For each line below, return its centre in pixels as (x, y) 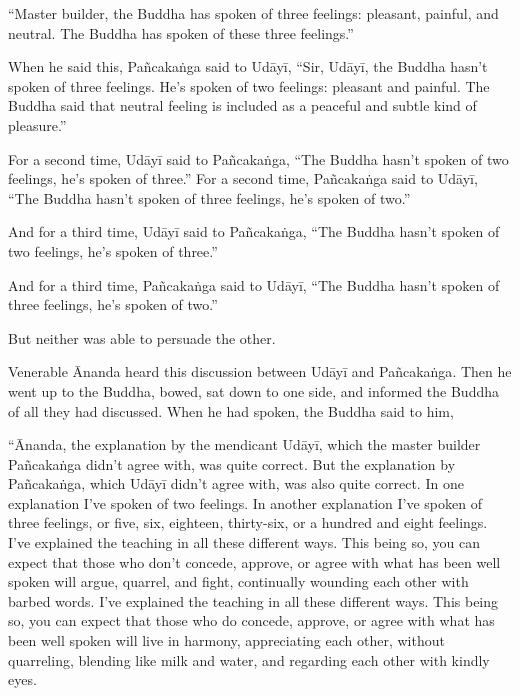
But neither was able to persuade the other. (142, 337)
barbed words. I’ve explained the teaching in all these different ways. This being (253, 600)
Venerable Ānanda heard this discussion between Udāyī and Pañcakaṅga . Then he (260, 371)
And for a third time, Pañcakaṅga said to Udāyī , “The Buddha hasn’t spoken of (254, 284)
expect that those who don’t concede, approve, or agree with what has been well (254, 561)
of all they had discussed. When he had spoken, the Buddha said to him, (231, 410)
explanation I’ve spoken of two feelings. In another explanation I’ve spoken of (245, 502)
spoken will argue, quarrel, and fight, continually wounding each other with (238, 581)
